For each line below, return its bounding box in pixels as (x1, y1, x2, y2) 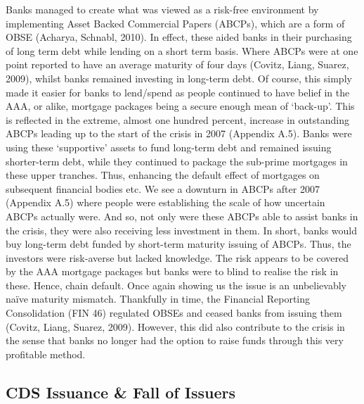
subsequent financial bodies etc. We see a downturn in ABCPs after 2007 (6, 181, 320, 196)
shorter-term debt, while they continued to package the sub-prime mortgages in (6, 153, 348, 168)
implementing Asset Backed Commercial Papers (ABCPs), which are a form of (6, 15, 345, 30)
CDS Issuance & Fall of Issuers (6, 381, 235, 403)
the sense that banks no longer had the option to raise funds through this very (6, 333, 344, 348)
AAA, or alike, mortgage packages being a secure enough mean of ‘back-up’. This (6, 99, 355, 113)
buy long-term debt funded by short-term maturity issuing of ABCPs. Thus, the (6, 236, 351, 251)
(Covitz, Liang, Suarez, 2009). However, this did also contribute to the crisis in (6, 319, 345, 334)
